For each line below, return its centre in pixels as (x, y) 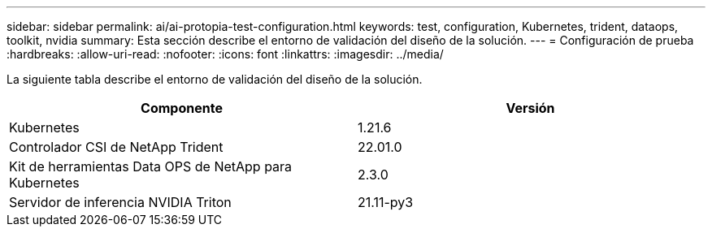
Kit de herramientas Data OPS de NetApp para (151, 166)
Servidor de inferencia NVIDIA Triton (120, 202)
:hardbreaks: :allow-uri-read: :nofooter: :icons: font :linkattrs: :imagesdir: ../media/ (225, 54)
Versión (530, 108)
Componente (182, 108)
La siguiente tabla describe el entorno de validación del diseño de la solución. (215, 79)
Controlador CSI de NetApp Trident (116, 147)
